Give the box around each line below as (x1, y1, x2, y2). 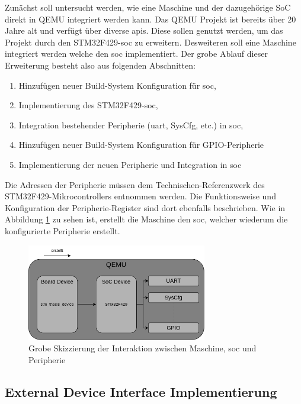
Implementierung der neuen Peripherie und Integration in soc (18, 158, 242, 170)
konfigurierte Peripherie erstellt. (5, 224, 120, 237)
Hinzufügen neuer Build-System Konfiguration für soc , (18, 79, 216, 91)
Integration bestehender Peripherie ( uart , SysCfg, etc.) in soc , (18, 118, 244, 131)
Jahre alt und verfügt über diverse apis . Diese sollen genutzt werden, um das (5, 24, 283, 37)
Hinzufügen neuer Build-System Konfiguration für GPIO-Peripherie (18, 138, 264, 151)
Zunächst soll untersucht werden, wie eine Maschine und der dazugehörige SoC (5, 1, 291, 13)
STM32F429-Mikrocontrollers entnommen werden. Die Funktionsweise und (5, 190, 276, 202)
